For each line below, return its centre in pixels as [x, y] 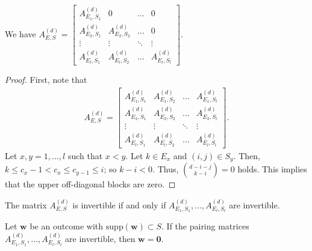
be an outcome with [67, 226]
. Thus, [166, 169]
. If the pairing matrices [205, 226]
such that [85, 155]
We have [20, 34]
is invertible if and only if [119, 204]
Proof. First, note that [46, 80]
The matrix [26, 204]
